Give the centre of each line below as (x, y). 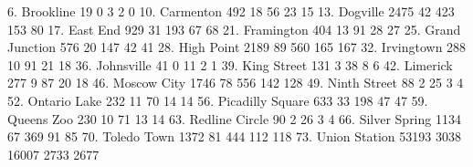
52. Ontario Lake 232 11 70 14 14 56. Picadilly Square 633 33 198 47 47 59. (218, 100)
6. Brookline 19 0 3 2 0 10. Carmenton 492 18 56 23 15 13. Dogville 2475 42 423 (231, 11)
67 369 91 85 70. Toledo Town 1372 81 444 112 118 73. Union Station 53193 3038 (234, 136)
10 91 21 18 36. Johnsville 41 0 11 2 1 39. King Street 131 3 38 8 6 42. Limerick (230, 64)
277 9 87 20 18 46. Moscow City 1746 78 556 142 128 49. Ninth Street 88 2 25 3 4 (236, 83)
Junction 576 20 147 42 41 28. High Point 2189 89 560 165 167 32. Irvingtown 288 (237, 47)
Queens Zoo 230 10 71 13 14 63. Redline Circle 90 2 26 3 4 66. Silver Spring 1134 (234, 118)
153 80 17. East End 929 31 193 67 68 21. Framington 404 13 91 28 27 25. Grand (234, 29)
